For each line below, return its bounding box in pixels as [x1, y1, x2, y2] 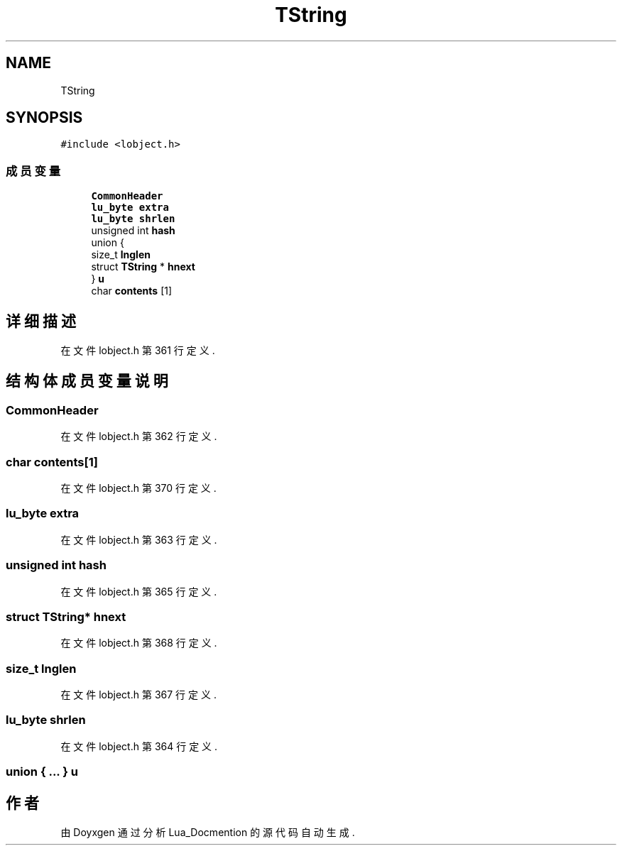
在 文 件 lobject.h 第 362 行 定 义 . [60, 430, 217, 443]
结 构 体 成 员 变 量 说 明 [6, 372, 168, 390]
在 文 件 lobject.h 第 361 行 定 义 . [60, 344, 215, 357]
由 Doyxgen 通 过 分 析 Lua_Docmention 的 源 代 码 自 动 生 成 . [60, 825, 355, 838]
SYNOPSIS [6, 109, 83, 127]
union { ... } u [6, 764, 78, 779]
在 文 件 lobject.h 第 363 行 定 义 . [60, 533, 217, 546]
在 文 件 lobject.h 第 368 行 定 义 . [60, 637, 217, 649]
